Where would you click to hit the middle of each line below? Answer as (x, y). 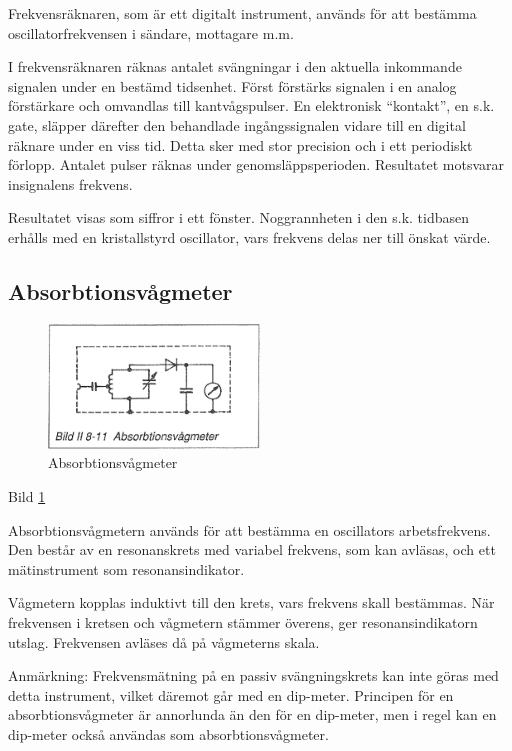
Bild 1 (27, 495)
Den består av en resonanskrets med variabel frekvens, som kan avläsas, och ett (252, 549)
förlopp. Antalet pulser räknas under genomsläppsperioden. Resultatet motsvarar (256, 164)
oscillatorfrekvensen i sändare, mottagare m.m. (151, 32)
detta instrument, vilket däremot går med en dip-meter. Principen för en (231, 694)
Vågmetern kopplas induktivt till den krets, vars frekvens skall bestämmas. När (251, 602)
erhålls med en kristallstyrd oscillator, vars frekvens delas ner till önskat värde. (249, 236)
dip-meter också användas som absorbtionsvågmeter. (168, 733)
